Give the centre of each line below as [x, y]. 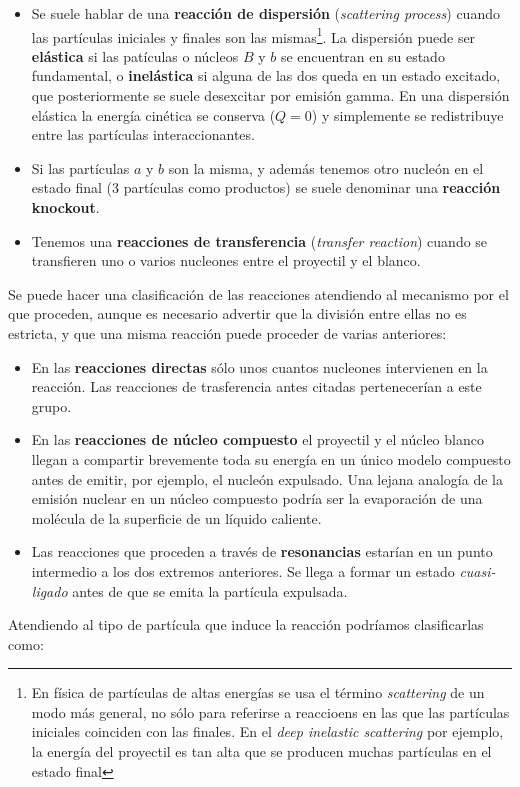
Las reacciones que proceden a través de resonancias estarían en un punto [262, 551]
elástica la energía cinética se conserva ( [153, 114]
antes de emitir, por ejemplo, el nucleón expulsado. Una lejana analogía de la [267, 478]
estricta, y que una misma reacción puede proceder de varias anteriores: [227, 332]
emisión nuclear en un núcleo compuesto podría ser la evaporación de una [257, 498]
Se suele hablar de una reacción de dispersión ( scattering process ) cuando [265, 13]
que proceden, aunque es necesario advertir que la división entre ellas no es [237, 313]
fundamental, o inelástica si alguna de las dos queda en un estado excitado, [266, 75]
